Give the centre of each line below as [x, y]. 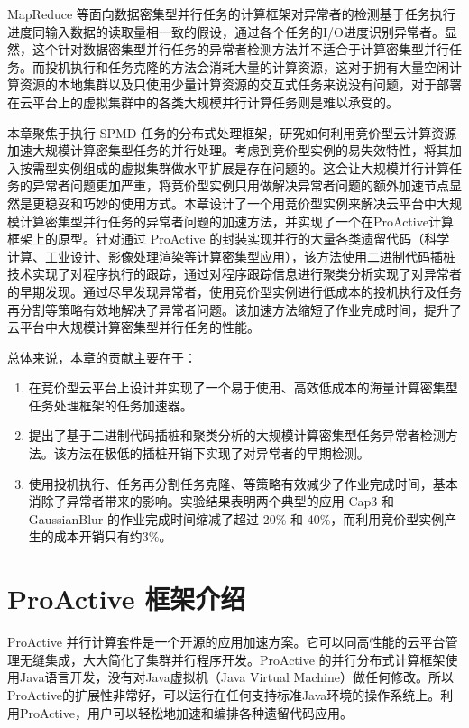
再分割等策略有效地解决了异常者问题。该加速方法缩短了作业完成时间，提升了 [234, 309]
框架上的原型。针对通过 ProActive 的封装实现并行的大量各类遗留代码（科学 [229, 239]
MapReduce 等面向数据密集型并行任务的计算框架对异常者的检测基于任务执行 [231, 14]
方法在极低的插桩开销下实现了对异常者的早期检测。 [218, 453]
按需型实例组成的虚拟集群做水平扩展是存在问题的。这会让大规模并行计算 [234, 167]
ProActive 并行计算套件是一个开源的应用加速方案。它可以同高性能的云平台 [226, 642]
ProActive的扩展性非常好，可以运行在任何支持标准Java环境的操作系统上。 [224, 694]
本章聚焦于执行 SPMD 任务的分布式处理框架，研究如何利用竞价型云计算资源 [232, 132]
